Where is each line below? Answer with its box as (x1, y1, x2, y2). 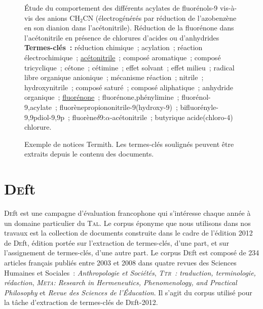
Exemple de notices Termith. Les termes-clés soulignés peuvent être (24, 138, 234, 149)
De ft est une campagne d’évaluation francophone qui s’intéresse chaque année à (4, 208, 251, 218)
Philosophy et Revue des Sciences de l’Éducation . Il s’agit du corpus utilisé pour (4, 287, 252, 297)
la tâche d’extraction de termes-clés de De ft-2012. (4, 297, 158, 307)
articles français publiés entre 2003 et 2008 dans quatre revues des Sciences (4, 257, 237, 267)
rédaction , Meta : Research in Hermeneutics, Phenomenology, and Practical (4, 277, 237, 288)
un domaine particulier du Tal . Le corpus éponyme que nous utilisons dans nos (4, 217, 251, 228)
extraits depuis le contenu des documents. (24, 148, 154, 159)
